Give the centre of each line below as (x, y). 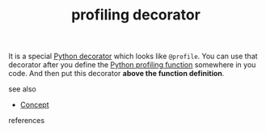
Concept (35, 105)
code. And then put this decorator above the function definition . (116, 74)
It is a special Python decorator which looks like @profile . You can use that (133, 56)
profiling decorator (136, 15)
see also (22, 89)
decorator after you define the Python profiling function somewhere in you (132, 65)
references (27, 121)
